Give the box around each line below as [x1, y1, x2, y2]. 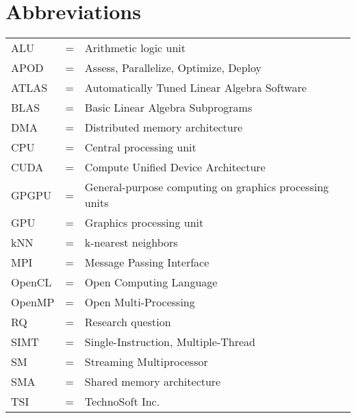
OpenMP [11, 294, 55, 310]
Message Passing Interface [84, 254, 209, 271]
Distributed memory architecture [84, 119, 243, 136]
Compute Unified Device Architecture [84, 159, 266, 175]
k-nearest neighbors [84, 234, 178, 251]
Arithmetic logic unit [84, 40, 186, 56]
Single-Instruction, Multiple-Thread [84, 334, 255, 350]
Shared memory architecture [84, 373, 221, 390]
